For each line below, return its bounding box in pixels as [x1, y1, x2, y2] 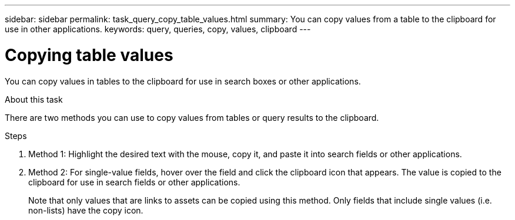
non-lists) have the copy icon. [28, 205, 143, 215]
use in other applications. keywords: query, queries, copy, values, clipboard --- [5, 24, 311, 34]
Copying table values [5, 45, 173, 65]
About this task [5, 94, 63, 104]
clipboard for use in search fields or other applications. [28, 177, 240, 187]
